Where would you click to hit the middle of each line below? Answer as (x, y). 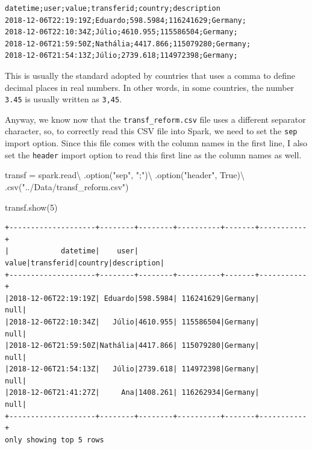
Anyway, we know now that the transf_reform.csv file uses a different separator (155, 119)
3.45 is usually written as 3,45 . (64, 99)
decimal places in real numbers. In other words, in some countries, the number (150, 87)
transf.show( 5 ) (31, 207)
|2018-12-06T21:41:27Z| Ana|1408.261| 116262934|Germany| (132, 393)
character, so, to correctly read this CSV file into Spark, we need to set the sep (151, 131)
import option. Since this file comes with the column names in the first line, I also (156, 143)
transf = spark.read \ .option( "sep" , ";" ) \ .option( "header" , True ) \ (125, 175)
